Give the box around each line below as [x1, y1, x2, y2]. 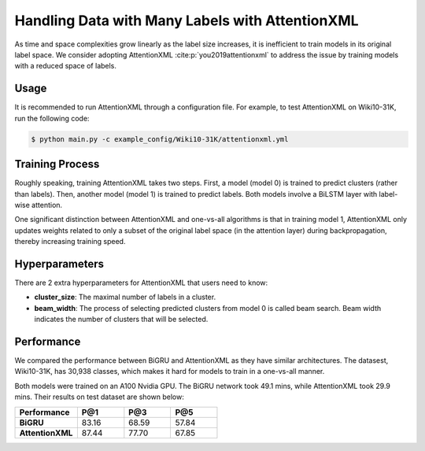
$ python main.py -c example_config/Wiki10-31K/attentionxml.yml [31, 135, 289, 143]
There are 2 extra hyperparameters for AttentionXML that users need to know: [14, 278, 268, 287]
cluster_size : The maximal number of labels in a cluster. [34, 292, 216, 302]
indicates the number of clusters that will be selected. [34, 315, 209, 324]
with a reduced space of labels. [14, 61, 117, 71]
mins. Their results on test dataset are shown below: [14, 392, 184, 401]
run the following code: [14, 113, 90, 123]
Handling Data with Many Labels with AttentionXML [14, 12, 359, 29]
